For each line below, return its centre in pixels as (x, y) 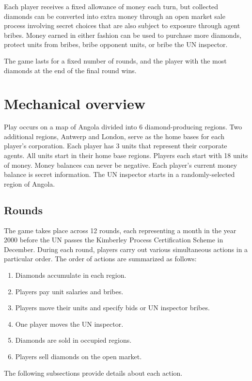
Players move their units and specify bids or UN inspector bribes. (112, 308)
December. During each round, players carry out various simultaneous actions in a (126, 249)
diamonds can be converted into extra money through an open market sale (115, 16)
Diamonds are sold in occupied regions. (73, 340)
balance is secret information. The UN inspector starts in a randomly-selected (119, 174)
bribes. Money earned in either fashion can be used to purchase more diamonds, (123, 35)
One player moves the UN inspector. (69, 324)
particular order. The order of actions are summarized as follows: (100, 259)
